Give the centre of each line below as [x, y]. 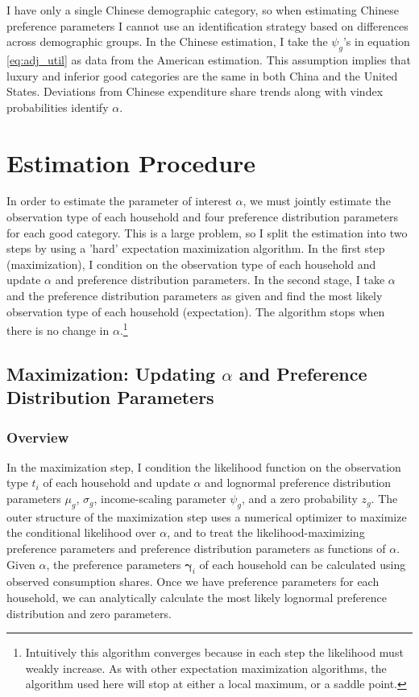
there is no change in [58, 330]
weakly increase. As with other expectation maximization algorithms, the [206, 668]
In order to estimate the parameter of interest [119, 201]
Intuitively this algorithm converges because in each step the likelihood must [214, 652]
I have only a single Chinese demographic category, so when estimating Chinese [203, 10]
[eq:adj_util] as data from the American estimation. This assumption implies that [209, 59]
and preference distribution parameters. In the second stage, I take [220, 280]
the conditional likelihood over [81, 532]
